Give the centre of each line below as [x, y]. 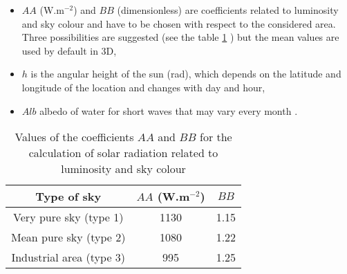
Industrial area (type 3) [68, 257]
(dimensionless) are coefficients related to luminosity [228, 10]
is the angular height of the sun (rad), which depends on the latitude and [186, 74]
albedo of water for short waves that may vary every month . [169, 110]
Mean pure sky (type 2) [68, 237]
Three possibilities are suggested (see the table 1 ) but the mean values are [180, 37]
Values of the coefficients [74, 137]
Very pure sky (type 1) [68, 217]
